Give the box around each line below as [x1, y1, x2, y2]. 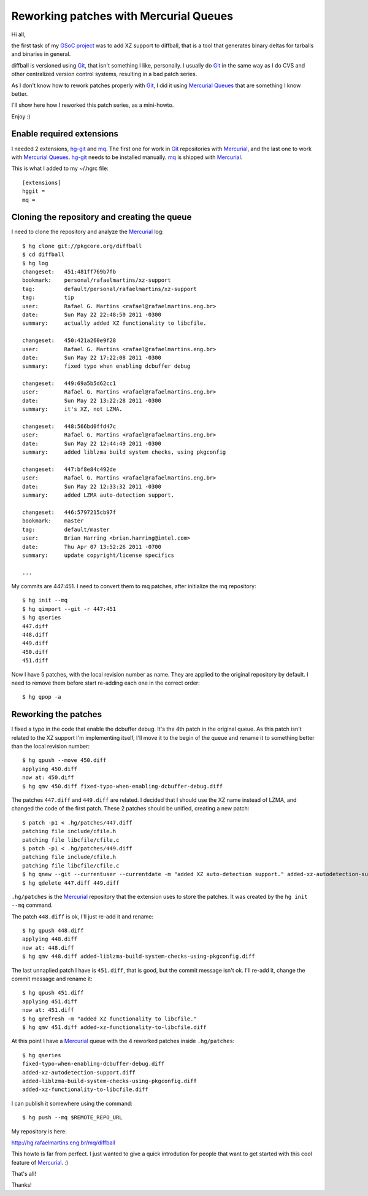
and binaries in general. [11, 50, 71, 58]
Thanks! [11, 1181, 32, 1189]
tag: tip [22, 294, 74, 301]
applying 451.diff [22, 998, 78, 1005]
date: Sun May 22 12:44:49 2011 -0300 [22, 440, 162, 447]
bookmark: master [22, 518, 84, 524]
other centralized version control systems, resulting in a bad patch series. [11, 71, 197, 78]
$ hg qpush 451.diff [22, 989, 84, 996]
